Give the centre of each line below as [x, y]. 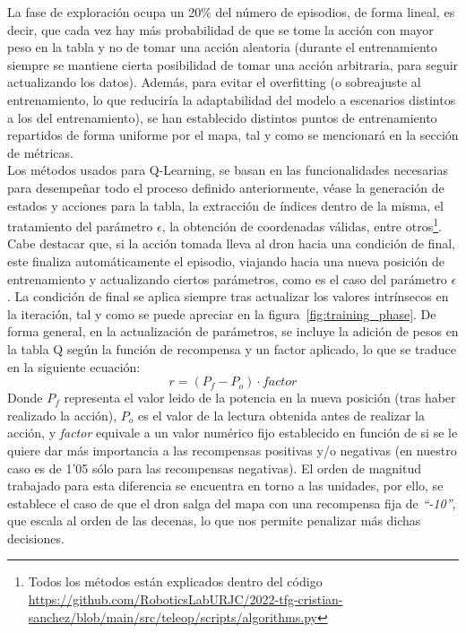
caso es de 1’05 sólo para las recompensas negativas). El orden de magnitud [215, 468]
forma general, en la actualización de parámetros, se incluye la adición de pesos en [233, 331]
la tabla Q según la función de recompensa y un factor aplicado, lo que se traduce [232, 348]
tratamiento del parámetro [80, 225]
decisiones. [36, 538]
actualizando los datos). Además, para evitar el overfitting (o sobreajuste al [214, 82]
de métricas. [40, 152]
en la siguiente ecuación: [74, 366]
